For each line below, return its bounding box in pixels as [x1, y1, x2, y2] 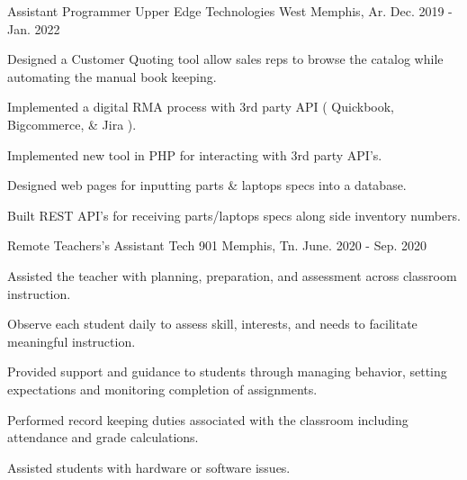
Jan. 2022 [7, 19, 60, 38]
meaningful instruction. [7, 331, 136, 350]
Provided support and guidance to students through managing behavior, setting [7, 362, 447, 381]
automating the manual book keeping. [7, 67, 217, 86]
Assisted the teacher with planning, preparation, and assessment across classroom [7, 266, 457, 285]
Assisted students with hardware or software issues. [7, 457, 291, 476]
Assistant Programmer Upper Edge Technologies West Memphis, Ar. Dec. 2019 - [7, 2, 453, 20]
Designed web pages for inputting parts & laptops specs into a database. [7, 176, 407, 195]
